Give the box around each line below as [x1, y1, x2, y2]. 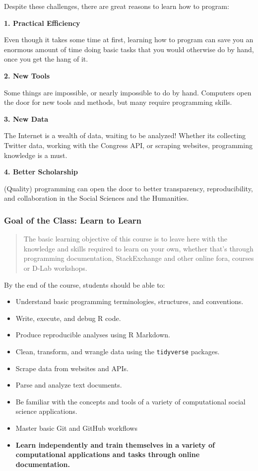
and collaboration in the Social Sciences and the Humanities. [4, 193, 189, 203]
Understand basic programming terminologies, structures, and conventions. [15, 296, 244, 307]
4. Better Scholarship [4, 166, 78, 177]
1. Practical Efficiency [4, 17, 80, 28]
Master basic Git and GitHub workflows [15, 422, 137, 433]
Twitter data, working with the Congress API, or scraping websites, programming [4, 140, 253, 150]
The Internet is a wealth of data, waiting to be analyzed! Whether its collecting [4, 130, 246, 141]
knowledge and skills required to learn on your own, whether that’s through [23, 243, 254, 253]
